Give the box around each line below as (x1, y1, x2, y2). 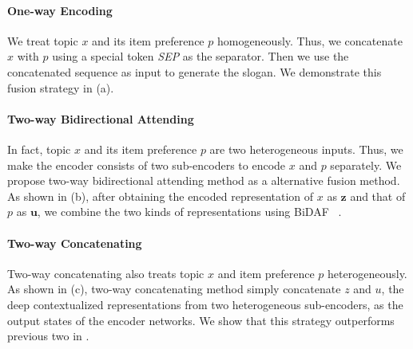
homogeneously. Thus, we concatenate (216, 32, 403, 49)
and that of (350, 187, 406, 204)
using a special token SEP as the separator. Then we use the (52, 48, 349, 65)
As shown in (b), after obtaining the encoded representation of (7, 187, 314, 204)
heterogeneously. (328, 265, 407, 281)
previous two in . (7, 327, 89, 344)
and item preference (217, 265, 315, 281)
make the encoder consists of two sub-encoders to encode (7, 156, 286, 173)
